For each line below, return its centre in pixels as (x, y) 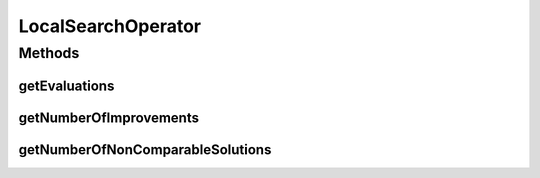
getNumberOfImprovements (109, 117)
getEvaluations (66, 85)
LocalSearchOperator (110, 26)
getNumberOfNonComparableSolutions (145, 149)
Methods (49, 53)
